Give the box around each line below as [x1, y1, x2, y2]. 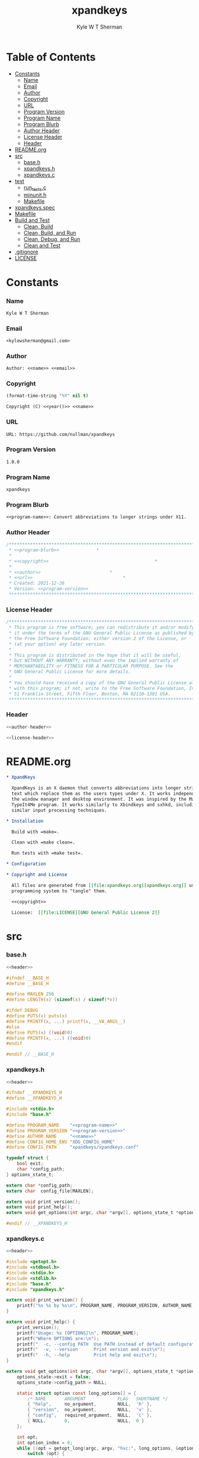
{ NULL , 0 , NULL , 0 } [27, 1418, 145, 1424]
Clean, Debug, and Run [23, 236, 81, 243]
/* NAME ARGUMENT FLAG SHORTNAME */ [27, 1396, 168, 1401]
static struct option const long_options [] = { [17, 1390, 136, 1396]
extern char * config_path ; [6, 1182, 73, 1189]
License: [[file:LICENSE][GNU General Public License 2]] [11, 910, 161, 915]
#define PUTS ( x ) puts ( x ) [6, 1013, 68, 1019]
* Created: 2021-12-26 [8, 581, 65, 587]
